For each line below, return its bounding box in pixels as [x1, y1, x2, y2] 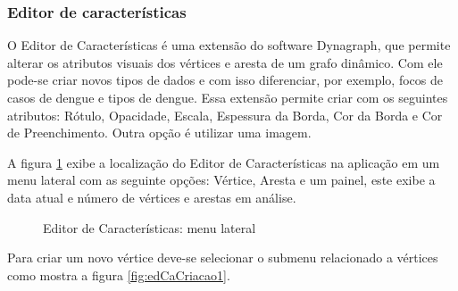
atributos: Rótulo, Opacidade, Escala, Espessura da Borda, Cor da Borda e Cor [7, 105, 443, 124]
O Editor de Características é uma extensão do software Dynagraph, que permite [7, 36, 451, 54]
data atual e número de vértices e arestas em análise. [7, 187, 296, 206]
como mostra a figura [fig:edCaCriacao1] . [7, 265, 230, 284]
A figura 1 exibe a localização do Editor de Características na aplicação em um [7, 153, 440, 171]
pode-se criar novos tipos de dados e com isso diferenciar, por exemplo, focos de [7, 71, 443, 89]
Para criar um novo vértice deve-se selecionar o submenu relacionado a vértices [7, 248, 438, 267]
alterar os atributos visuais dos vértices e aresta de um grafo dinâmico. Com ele [7, 53, 443, 71]
